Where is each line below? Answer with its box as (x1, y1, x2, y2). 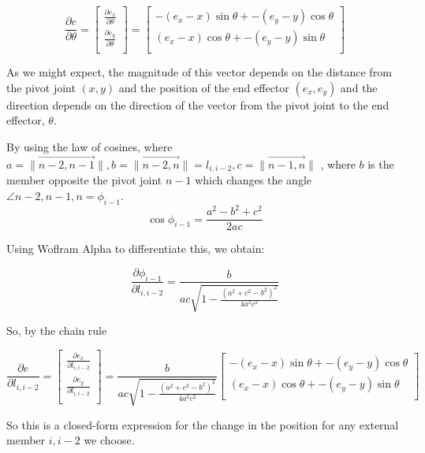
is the (367, 155, 394, 172)
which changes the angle (195, 172, 311, 188)
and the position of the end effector (118, 79, 289, 95)
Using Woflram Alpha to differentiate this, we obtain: (6, 240, 265, 257)
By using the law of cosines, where (6, 138, 173, 154)
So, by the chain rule (6, 321, 107, 338)
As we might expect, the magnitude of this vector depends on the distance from (6, 64, 392, 80)
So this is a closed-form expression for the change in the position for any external (6, 416, 399, 433)
